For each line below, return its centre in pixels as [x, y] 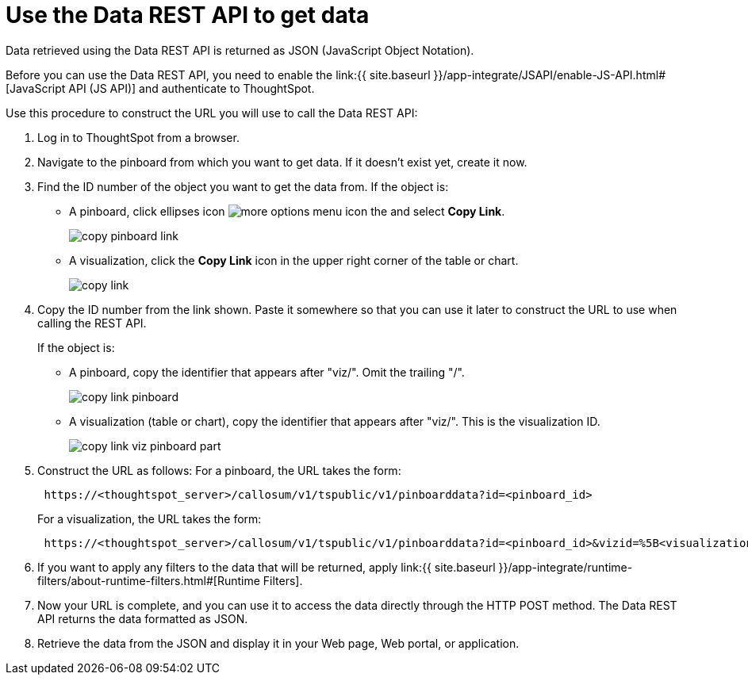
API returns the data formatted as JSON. [143, 618]
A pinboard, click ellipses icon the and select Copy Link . [287, 211]
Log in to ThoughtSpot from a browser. [138, 137]
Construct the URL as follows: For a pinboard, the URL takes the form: [219, 470]
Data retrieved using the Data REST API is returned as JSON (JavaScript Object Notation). [240, 50]
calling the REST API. [92, 323]
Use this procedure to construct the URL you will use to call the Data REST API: [212, 113]
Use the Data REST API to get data [188, 15]
